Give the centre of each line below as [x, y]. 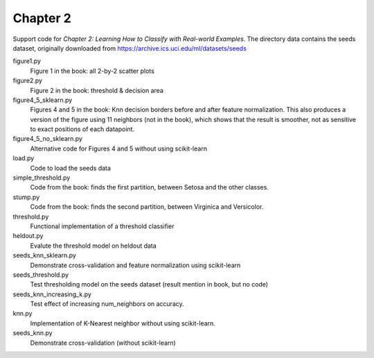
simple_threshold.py [42, 178]
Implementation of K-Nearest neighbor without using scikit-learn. [123, 323]
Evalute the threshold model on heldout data [93, 246]
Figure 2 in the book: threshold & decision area [97, 90]
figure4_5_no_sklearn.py [48, 139]
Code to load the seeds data [70, 168]
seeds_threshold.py [41, 275]
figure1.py [27, 61]
